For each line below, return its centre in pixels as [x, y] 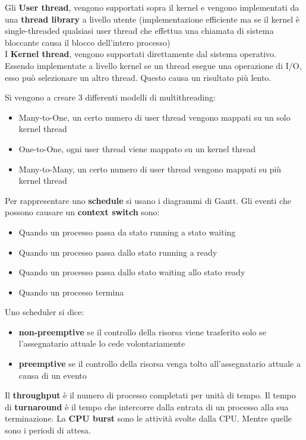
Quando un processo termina [71, 292]
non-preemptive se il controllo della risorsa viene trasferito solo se [142, 331]
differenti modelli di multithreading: [150, 97]
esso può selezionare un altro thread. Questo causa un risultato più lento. [138, 77]
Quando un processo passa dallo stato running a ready [118, 252]
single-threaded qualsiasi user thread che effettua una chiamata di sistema [139, 31]
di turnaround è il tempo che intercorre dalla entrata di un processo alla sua [147, 406]
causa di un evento [53, 375]
